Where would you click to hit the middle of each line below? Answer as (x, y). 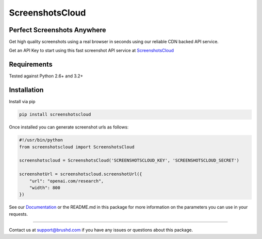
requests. (18, 214)
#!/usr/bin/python (41, 140)
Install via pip (22, 102)
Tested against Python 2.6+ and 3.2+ (46, 76)
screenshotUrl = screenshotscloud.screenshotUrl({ (81, 174)
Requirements (31, 64)
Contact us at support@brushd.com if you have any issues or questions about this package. (101, 230)
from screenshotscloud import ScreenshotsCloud (77, 147)
